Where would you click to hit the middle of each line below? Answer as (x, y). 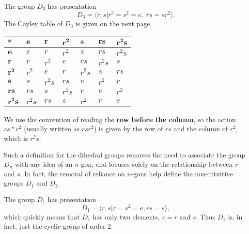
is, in (235, 216)
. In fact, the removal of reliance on (72, 173)
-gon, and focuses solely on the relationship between (156, 164)
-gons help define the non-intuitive (182, 173)
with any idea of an (44, 164)
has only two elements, (126, 216)
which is (16, 138)
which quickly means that (42, 216)
